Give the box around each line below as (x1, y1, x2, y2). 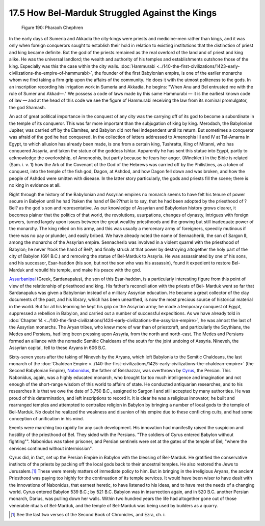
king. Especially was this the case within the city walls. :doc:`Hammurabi (9, 63, 156, 69)
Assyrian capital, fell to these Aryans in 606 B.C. (9, 345, 106, 351)
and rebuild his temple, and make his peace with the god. (26, 267, 142, 273)
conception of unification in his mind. (9, 416, 84, 422)
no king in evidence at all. (9, 182, 61, 188)
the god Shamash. (9, 104, 46, 110)
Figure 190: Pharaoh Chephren (21, 25, 83, 30)
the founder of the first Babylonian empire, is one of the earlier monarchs (94, 70, 242, 76)
